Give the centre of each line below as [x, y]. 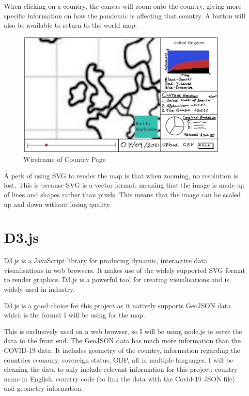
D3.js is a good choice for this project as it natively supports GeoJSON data [117, 305]
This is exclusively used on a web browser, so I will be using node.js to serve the [123, 331]
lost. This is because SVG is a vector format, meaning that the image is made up [124, 185]
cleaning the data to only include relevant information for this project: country [121, 369]
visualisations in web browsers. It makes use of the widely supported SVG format [124, 270]
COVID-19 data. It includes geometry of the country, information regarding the [122, 350]
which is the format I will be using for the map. [75, 315]
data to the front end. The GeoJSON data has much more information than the [122, 341]
